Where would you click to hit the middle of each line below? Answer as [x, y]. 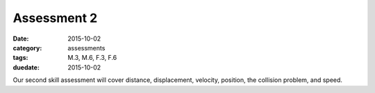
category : [27, 48]
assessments [86, 48]
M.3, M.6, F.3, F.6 [92, 58]
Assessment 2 [55, 18]
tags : [20, 58]
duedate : [26, 67]
